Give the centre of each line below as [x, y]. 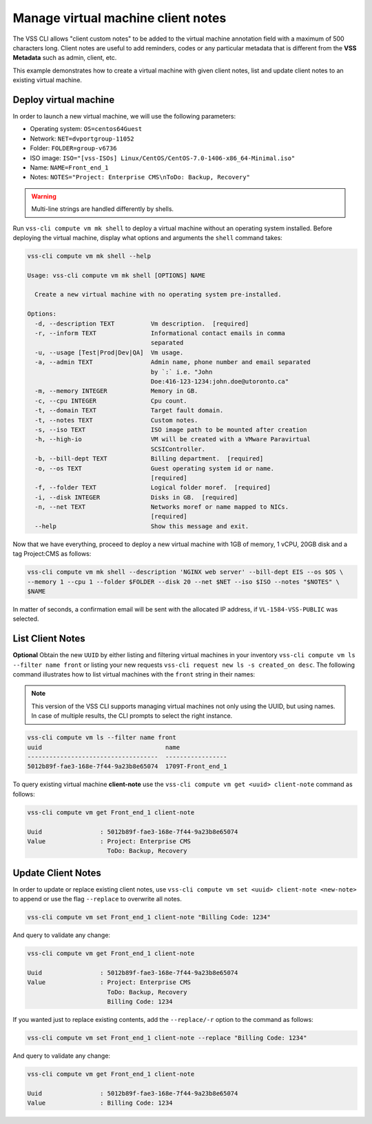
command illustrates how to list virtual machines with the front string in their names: [134, 674]
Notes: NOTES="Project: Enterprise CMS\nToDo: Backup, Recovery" [140, 177]
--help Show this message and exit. [142, 526]
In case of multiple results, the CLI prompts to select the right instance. [132, 716]
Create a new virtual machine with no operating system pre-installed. [158, 294]
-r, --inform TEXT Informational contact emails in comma [160, 333]
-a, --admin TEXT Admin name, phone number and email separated [173, 362]
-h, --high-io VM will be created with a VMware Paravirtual [173, 439]
